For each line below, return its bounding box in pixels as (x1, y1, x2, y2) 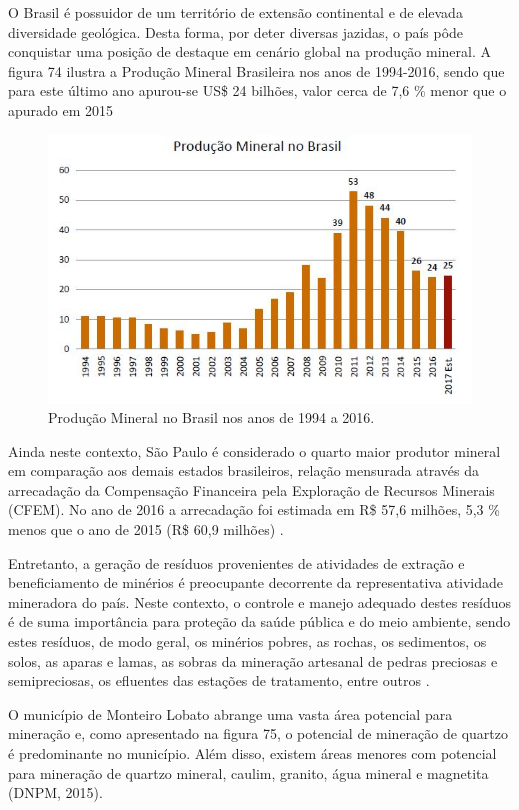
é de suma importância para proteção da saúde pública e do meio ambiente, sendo (8, 611, 511, 632)
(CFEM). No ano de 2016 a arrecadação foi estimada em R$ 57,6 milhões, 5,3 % (8, 499, 500, 520)
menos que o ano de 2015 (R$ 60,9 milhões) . (8, 519, 284, 540)
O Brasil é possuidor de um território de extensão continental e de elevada (8, 2, 463, 22)
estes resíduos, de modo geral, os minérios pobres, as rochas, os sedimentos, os (8, 631, 487, 652)
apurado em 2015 (8, 99, 114, 120)
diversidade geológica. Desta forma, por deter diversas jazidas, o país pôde (8, 21, 464, 42)
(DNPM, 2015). (8, 782, 103, 803)
